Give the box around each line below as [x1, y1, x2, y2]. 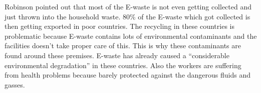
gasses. [5, 79, 25, 90]
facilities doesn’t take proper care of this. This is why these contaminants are [5, 40, 241, 51]
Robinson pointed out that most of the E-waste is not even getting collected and [5, 1, 252, 11]
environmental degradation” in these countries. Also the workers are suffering [5, 60, 241, 70]
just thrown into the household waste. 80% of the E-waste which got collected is [5, 11, 250, 21]
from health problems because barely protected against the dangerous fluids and [5, 70, 250, 80]
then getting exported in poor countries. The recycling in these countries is [5, 21, 235, 31]
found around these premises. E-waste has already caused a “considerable [5, 50, 229, 60]
